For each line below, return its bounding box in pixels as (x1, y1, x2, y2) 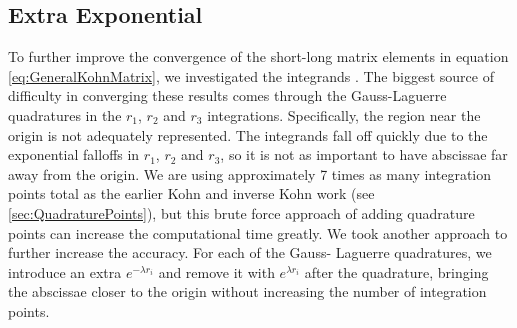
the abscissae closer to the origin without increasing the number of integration (8, 281, 487, 302)
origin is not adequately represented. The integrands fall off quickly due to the (8, 124, 488, 145)
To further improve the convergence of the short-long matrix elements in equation (8, 46, 509, 67)
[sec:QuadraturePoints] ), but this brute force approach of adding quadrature (8, 202, 475, 223)
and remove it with (158, 261, 275, 282)
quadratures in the (8, 104, 122, 125)
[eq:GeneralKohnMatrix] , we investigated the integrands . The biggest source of (8, 65, 494, 86)
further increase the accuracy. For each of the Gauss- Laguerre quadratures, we (8, 242, 492, 263)
